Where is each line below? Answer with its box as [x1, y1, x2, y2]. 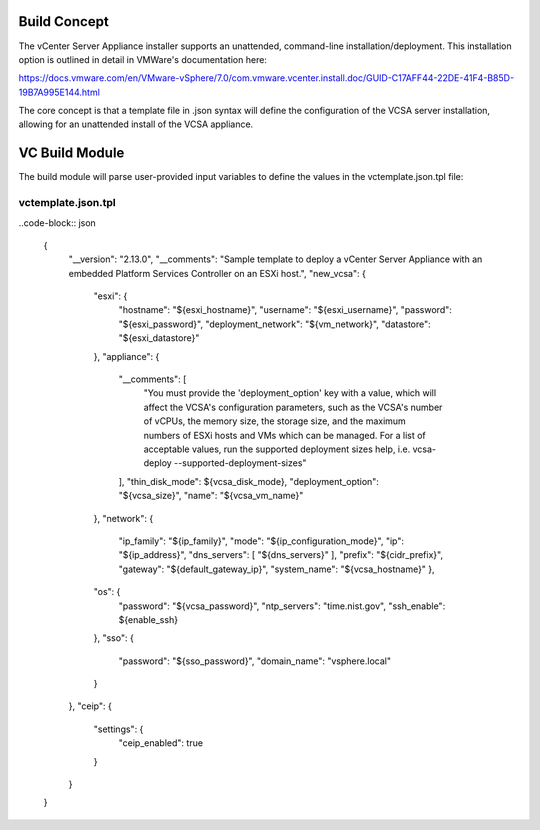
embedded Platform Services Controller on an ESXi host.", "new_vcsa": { [68, 267, 367, 279]
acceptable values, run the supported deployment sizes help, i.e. [143, 443, 411, 455]
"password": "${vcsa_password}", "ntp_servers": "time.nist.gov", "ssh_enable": [118, 600, 446, 612]
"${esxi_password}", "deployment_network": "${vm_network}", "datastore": [118, 318, 432, 330]
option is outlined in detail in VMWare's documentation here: [18, 53, 267, 65]
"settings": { [93, 723, 144, 735]
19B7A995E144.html [18, 86, 100, 98]
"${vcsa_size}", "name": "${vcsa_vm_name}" [118, 490, 304, 502]
